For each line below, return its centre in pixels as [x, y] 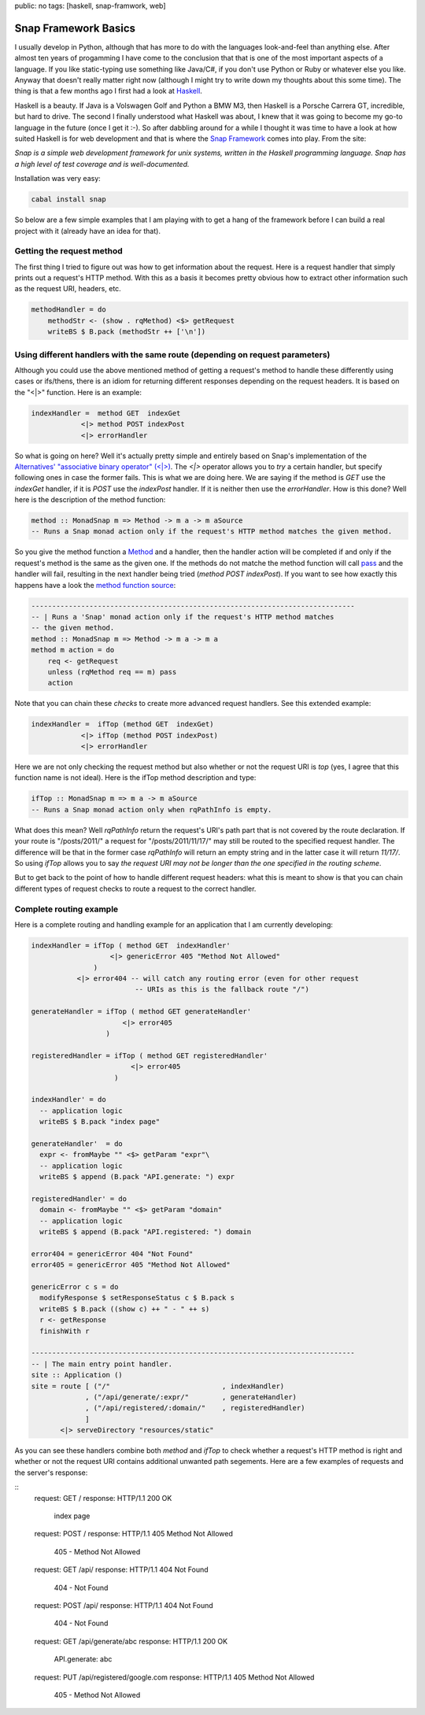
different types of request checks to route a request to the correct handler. [135, 889]
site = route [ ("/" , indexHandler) [158, 1386]
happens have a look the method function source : [95, 585]
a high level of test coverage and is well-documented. [102, 164]
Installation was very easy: [58, 179]
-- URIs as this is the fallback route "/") [222, 989]
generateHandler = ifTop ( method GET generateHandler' [141, 1012]
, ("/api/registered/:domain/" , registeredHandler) [195, 1408]
